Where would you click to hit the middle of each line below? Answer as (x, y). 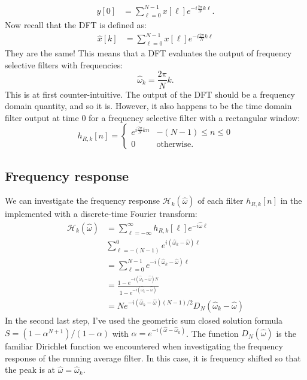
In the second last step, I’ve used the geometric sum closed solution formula (144, 320)
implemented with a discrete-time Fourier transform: (101, 214)
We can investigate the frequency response (82, 200)
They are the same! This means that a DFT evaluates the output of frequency (148, 53)
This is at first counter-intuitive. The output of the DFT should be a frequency (150, 94)
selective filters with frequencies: (64, 64)
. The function (212, 333)
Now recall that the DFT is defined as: (76, 25)
